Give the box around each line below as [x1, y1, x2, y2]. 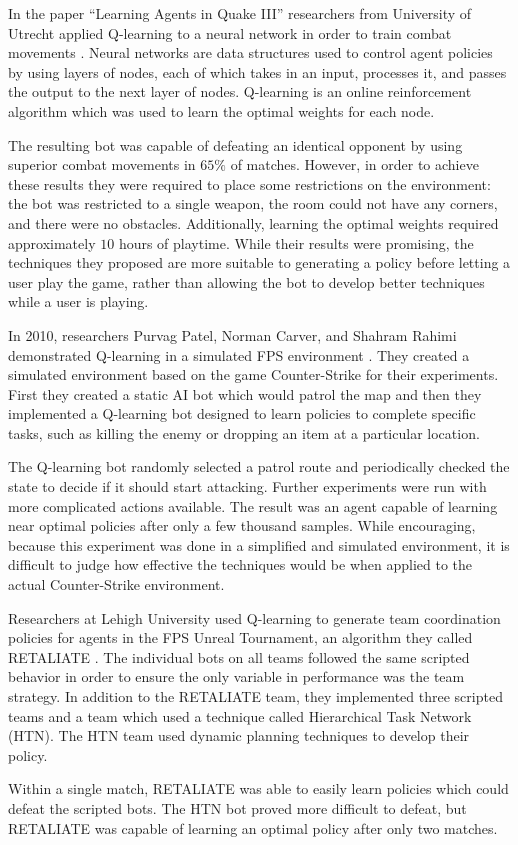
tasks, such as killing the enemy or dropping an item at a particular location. [8, 422, 480, 443]
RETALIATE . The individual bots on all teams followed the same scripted [8, 646, 470, 667]
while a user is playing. [8, 291, 149, 312]
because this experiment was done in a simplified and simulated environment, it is [8, 534, 510, 555]
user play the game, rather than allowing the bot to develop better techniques [8, 271, 485, 292]
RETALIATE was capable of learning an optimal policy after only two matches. [8, 817, 498, 838]
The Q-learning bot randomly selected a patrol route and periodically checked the [8, 456, 510, 477]
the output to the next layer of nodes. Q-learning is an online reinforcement [8, 81, 472, 102]
